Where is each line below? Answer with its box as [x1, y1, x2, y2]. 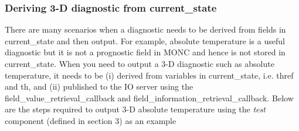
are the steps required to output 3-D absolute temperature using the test [5, 103, 266, 115]
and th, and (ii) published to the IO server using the [5, 80, 193, 93]
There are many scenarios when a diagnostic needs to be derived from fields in [5, 23, 286, 36]
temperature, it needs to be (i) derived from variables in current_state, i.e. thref [5, 69, 294, 81]
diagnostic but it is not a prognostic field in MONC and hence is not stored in [5, 46, 286, 58]
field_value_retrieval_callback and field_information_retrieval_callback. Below [5, 91, 294, 104]
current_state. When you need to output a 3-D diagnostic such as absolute [5, 58, 274, 69]
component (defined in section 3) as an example [5, 114, 176, 126]
